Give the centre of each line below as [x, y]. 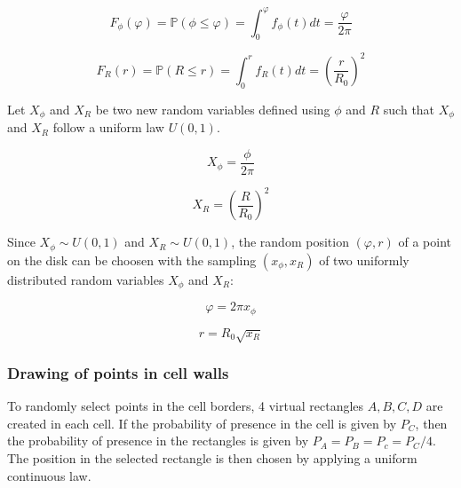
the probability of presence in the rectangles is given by [158, 441]
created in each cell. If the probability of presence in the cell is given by [202, 423]
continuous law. [49, 475]
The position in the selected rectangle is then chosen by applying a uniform [212, 457]
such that [409, 109]
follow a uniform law [108, 127]
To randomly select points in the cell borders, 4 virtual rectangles [186, 406]
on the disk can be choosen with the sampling [132, 260]
